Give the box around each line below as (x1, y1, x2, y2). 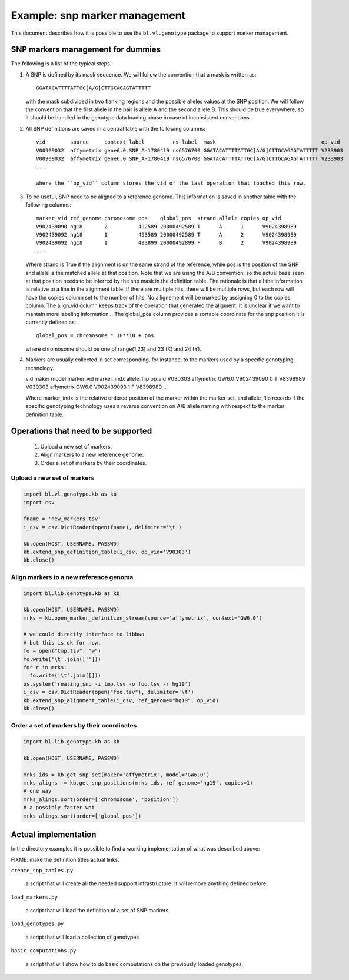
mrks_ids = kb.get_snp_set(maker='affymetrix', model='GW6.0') (23, 771, 210, 778)
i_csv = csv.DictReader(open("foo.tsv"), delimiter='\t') (23, 689, 194, 696)
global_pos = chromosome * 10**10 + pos (36, 333, 154, 339)
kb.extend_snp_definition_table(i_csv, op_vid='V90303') (23, 548, 191, 555)
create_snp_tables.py (11, 867, 74, 873)
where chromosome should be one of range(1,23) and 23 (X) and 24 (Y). (25, 345, 202, 353)
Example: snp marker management (11, 9, 186, 22)
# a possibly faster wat (23, 804, 95, 811)
